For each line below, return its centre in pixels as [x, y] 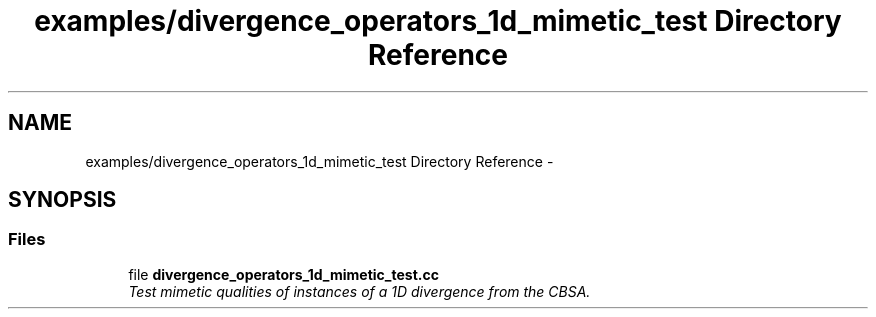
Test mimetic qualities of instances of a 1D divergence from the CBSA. [359, 291]
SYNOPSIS [62, 200]
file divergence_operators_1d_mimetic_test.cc [283, 274]
